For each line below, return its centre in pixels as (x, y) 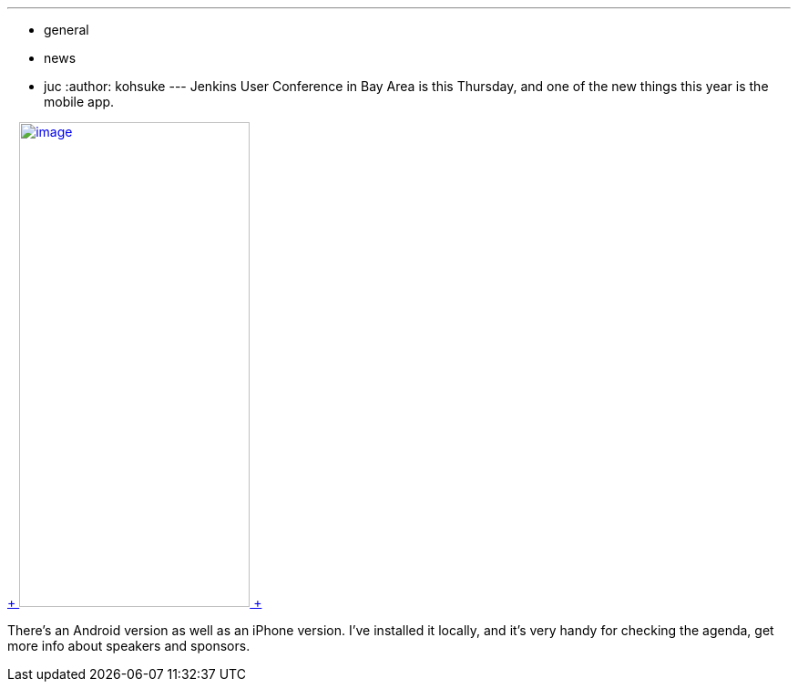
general (66, 30)
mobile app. (79, 102)
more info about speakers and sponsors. (129, 646)
